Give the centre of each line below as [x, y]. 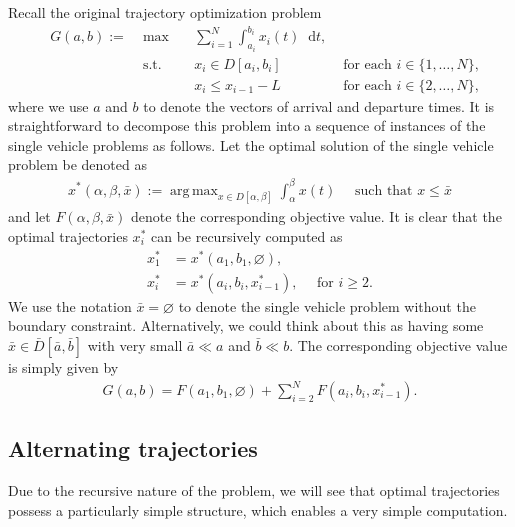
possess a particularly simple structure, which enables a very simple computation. [258, 509]
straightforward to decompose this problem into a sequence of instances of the [247, 125]
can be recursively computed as [246, 235]
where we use [48, 105]
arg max [194, 190]
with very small [135, 344]
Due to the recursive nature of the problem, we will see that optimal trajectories [254, 490]
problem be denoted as [77, 164]
